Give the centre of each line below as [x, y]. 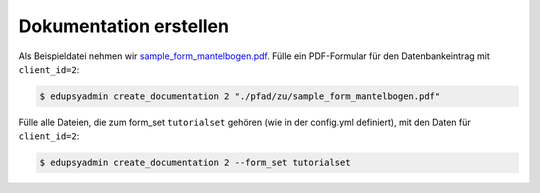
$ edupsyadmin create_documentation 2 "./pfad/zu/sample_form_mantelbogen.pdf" [240, 96]
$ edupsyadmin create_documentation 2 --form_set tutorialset [195, 163]
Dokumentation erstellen [124, 26]
